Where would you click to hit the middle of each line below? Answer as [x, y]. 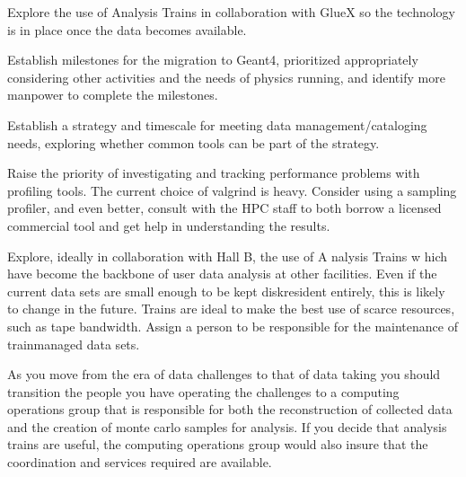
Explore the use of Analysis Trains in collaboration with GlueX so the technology [231, 12]
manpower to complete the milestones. [113, 95]
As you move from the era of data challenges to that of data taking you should [224, 374]
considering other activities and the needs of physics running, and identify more [226, 77]
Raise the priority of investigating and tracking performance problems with [214, 173]
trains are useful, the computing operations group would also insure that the [218, 444]
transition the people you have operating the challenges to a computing [203, 391]
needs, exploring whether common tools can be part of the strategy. [193, 142]
